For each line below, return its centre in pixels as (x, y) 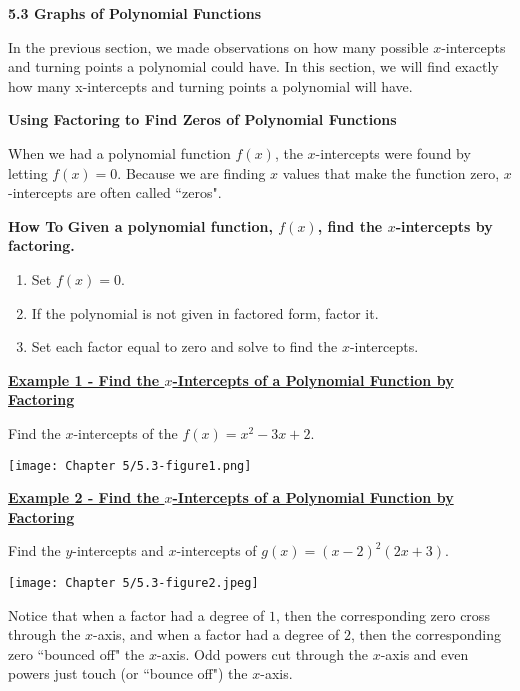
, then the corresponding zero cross (383, 614)
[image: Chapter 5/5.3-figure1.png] (130, 465)
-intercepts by (444, 225)
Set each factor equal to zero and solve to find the (184, 346)
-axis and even (424, 653)
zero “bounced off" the (76, 653)
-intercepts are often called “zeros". (115, 192)
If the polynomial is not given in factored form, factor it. (205, 312)
